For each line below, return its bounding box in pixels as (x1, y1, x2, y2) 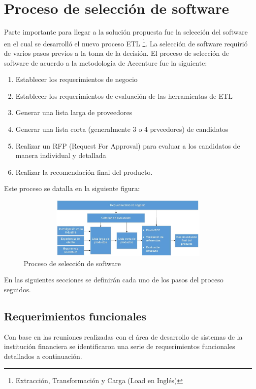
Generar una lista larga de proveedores (15, 107, 132, 117)
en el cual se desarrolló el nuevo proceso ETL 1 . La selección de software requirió (4, 37, 248, 48)
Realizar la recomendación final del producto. (15, 166, 153, 177)
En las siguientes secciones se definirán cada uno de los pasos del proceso (4, 274, 224, 285)
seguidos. (4, 284, 31, 295)
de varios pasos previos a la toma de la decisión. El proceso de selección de (4, 47, 229, 58)
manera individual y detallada (15, 150, 106, 160)
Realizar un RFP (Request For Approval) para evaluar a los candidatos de (15, 140, 240, 151)
